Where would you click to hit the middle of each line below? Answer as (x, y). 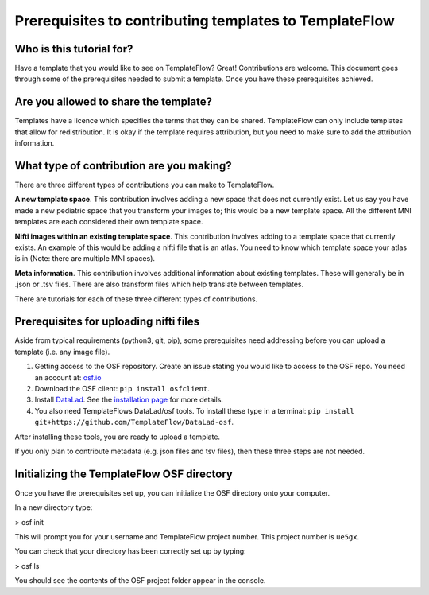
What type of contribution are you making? (123, 166)
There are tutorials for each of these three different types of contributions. (136, 299)
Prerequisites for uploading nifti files (107, 322)
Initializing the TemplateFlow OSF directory (124, 474)
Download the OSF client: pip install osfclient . (122, 389)
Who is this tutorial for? (74, 49)
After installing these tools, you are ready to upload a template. (118, 437)
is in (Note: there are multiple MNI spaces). (85, 259)
